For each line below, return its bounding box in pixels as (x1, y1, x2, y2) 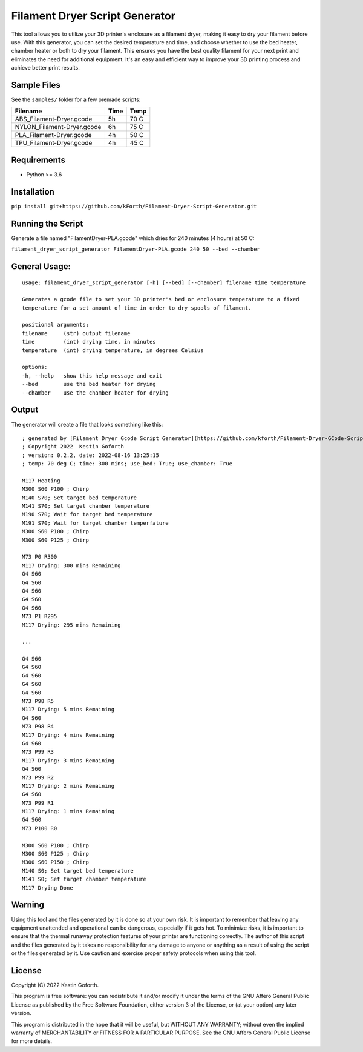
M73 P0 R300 (22, 553, 57, 561)
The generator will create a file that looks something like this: (11, 421, 163, 428)
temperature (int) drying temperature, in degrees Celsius (22, 347, 204, 354)
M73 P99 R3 (22, 748, 54, 756)
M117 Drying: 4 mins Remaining (22, 731, 115, 739)
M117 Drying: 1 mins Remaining (22, 808, 115, 815)
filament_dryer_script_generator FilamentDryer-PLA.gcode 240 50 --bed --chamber (11, 246, 260, 253)
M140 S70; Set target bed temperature (22, 494, 137, 501)
